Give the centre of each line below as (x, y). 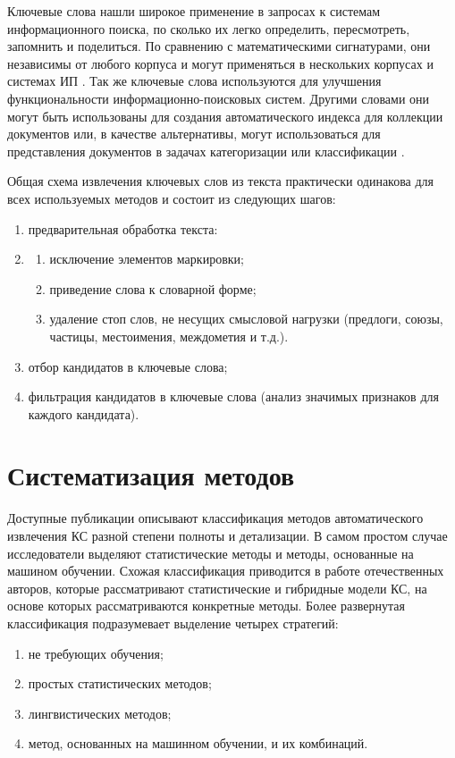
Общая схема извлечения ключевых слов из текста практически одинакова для (221, 181)
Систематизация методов (151, 475)
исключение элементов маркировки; (147, 259)
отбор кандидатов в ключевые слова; (128, 366)
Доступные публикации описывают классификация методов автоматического (215, 518)
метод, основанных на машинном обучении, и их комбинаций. (198, 743)
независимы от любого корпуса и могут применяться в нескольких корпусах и (220, 63)
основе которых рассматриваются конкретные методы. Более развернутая (206, 606)
